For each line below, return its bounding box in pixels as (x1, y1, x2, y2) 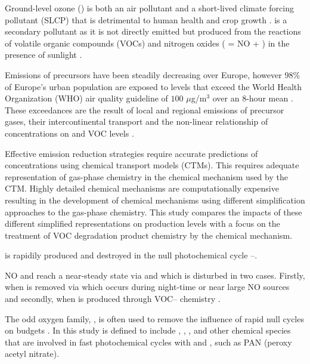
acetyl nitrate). (5, 347, 60, 360)
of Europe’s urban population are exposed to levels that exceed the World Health (5, 80, 302, 92)
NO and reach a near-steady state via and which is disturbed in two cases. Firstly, (5, 269, 305, 281)
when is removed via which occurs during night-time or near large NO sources (5, 280, 290, 293)
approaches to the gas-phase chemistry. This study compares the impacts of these (5, 205, 302, 218)
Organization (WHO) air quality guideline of (5, 92, 168, 104)
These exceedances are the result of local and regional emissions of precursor (5, 103, 284, 116)
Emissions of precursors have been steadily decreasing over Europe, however (5, 68, 282, 81)
